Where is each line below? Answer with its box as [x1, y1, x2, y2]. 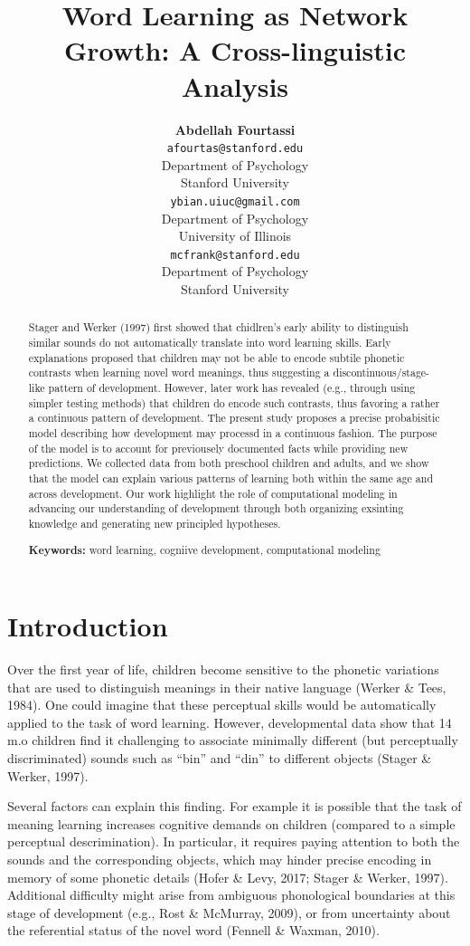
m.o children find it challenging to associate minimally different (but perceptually [7, 731, 458, 750]
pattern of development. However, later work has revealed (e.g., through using [48, 380, 416, 396]
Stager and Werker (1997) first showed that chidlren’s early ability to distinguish [28, 320, 409, 335]
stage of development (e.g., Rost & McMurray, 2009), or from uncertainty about [7, 903, 451, 922]
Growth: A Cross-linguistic [63, 32, 407, 69]
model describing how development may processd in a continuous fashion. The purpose [28, 425, 437, 441]
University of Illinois [178, 226, 292, 245]
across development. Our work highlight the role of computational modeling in [28, 485, 398, 501]
